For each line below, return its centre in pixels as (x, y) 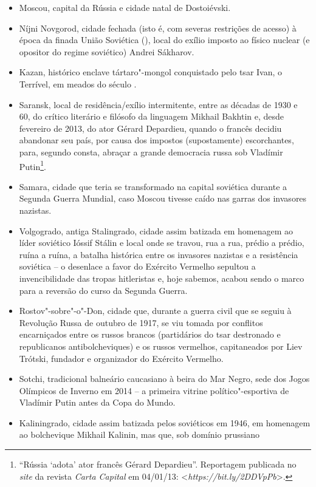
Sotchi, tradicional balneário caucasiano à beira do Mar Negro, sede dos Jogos (164, 379)
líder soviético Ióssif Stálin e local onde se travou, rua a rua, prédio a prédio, (162, 243)
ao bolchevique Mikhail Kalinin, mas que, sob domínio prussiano (139, 434)
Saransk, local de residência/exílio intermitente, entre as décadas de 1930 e (158, 104)
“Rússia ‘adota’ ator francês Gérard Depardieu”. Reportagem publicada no (158, 464)
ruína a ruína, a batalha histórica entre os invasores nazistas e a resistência (159, 254)
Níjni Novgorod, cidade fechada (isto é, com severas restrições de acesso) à (158, 28)
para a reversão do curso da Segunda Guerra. (103, 290)
